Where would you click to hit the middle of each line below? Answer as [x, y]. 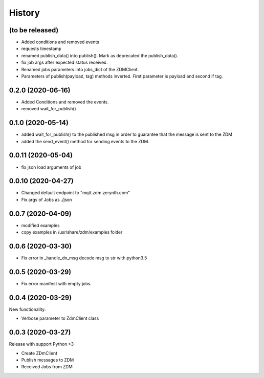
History [24, 13]
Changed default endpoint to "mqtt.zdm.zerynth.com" [76, 193]
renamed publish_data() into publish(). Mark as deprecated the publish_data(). [100, 55]
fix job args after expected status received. [65, 63]
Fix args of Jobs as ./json [47, 200]
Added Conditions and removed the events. [65, 102]
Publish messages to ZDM [48, 360]
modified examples [40, 225]
